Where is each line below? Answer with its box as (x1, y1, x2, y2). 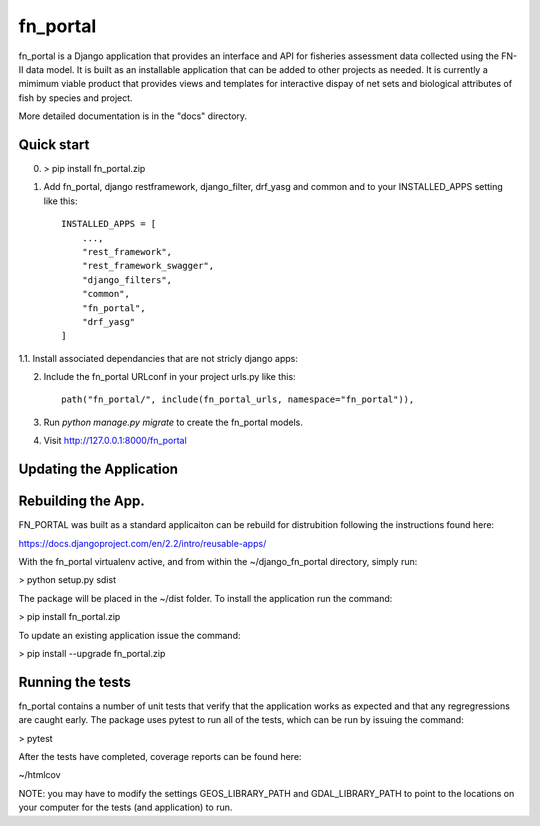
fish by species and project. (18, 91, 134, 104)
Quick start (18, 136, 90, 153)
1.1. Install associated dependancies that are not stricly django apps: (18, 352, 299, 364)
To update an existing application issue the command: (18, 629, 241, 641)
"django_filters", (81, 274, 173, 285)
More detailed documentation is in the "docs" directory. (18, 110, 248, 122)
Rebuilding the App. (18, 493, 145, 510)
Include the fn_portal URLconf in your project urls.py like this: (43, 371, 296, 383)
